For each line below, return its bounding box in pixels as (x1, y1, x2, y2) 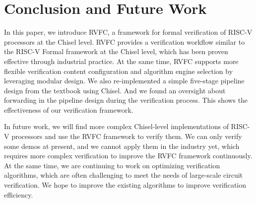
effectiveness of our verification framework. (4, 104, 133, 115)
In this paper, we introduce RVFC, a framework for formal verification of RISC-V (4, 27, 253, 37)
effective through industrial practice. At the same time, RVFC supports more (4, 56, 239, 66)
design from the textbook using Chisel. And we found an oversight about (4, 85, 226, 95)
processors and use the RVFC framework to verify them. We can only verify (11, 131, 242, 141)
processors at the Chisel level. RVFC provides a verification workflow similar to (4, 36, 245, 47)
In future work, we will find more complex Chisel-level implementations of (4, 121, 229, 132)
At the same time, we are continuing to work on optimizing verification (4, 160, 220, 170)
